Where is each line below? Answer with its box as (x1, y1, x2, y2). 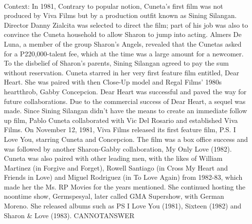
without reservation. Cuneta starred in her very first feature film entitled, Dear (4, 67, 239, 77)
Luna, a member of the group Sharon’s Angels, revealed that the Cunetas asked (4, 38, 242, 49)
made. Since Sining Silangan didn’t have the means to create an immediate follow (4, 105, 247, 116)
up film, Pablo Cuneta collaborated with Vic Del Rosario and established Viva (4, 115, 238, 125)
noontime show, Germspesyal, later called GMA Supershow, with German (4, 191, 224, 201)
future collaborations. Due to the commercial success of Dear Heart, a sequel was (4, 96, 246, 106)
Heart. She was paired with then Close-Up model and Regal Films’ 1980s (4, 77, 222, 87)
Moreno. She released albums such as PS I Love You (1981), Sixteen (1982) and (4, 201, 242, 211)
